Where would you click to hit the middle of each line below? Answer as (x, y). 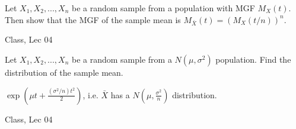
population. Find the (253, 59)
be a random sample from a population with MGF (163, 8)
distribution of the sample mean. (64, 72)
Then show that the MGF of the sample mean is (93, 19)
